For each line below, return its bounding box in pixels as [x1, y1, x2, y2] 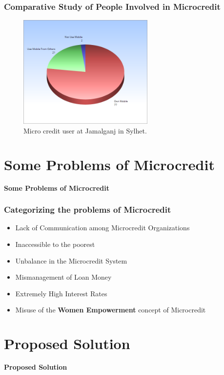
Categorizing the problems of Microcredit [4, 203, 171, 216]
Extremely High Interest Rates [15, 288, 107, 298]
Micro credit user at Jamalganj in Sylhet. [23, 125, 147, 135]
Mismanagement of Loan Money [15, 272, 112, 282]
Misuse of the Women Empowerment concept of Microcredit [15, 305, 206, 315]
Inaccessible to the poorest [15, 239, 95, 249]
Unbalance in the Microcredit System [15, 255, 127, 265]
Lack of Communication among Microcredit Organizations [15, 222, 190, 233]
